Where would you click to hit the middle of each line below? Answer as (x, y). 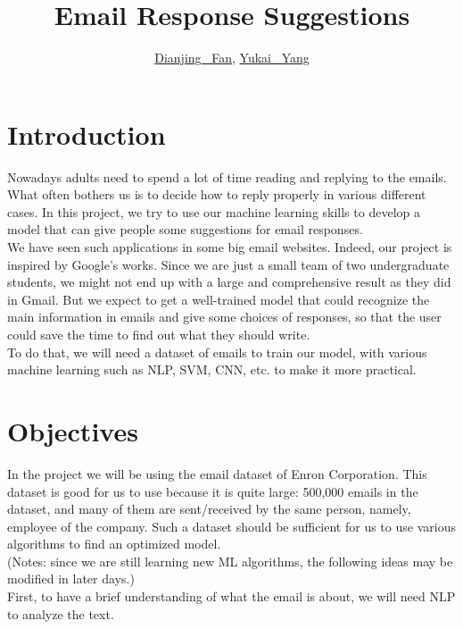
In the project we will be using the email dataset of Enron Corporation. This (217, 473)
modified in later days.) (71, 579)
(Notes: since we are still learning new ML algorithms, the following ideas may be (230, 561)
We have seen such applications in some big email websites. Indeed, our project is (230, 247)
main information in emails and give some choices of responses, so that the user (224, 317)
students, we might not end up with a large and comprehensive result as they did (229, 282)
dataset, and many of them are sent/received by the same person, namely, (209, 509)
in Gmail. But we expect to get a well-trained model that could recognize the (219, 299)
